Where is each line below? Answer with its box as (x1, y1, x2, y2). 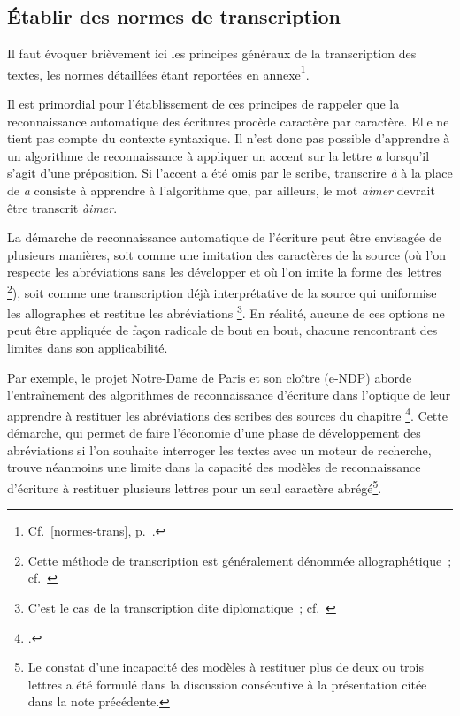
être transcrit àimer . (7, 198, 118, 217)
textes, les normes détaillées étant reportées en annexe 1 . (7, 62, 310, 83)
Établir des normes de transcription (7, 3, 341, 30)
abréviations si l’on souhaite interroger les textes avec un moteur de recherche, (7, 440, 432, 459)
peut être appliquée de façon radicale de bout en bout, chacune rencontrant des (7, 321, 438, 339)
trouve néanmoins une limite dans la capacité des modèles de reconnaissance (7, 458, 421, 476)
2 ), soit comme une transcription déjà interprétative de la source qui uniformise (7, 280, 437, 301)
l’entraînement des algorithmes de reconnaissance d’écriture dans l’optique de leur (7, 385, 451, 404)
